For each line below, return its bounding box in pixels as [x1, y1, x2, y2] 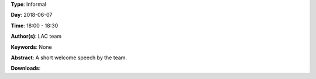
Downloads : [11, 64, 41, 72]
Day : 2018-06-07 [11, 12, 53, 19]
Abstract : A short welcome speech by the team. [11, 54, 127, 61]
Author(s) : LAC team [11, 33, 61, 40]
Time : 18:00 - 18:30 [11, 22, 59, 29]
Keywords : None [11, 44, 52, 51]
